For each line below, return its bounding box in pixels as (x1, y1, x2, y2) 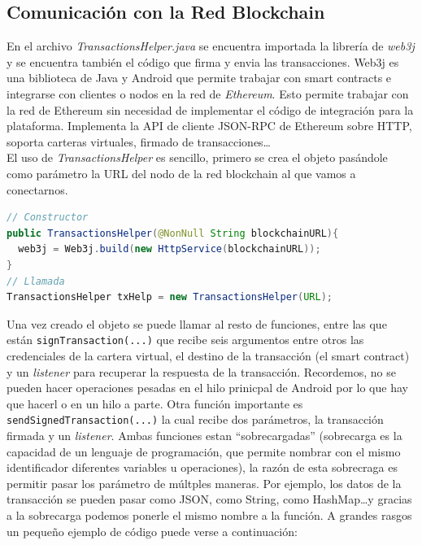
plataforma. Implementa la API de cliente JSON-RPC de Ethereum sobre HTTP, (7, 117, 412, 134)
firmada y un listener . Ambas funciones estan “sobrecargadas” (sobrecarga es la (7, 426, 402, 443)
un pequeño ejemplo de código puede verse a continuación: (7, 522, 298, 539)
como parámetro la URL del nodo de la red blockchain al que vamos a (7, 164, 356, 181)
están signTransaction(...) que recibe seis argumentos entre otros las (7, 331, 364, 348)
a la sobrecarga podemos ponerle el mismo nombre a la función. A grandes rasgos (7, 506, 412, 523)
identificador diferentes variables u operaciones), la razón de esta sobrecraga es (7, 459, 398, 476)
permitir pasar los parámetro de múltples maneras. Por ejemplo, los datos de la (7, 474, 402, 491)
